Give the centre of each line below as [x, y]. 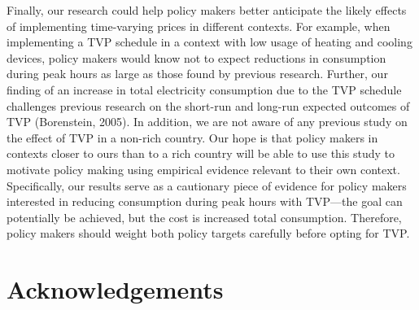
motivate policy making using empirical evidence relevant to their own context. [203, 169]
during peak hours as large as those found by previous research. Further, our [197, 74]
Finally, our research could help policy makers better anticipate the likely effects [207, 10]
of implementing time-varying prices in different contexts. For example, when [199, 26]
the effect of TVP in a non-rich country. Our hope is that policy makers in [192, 137]
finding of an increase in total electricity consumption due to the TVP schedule [204, 89]
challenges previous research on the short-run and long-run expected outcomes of [208, 105]
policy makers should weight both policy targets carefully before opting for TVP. [208, 233]
